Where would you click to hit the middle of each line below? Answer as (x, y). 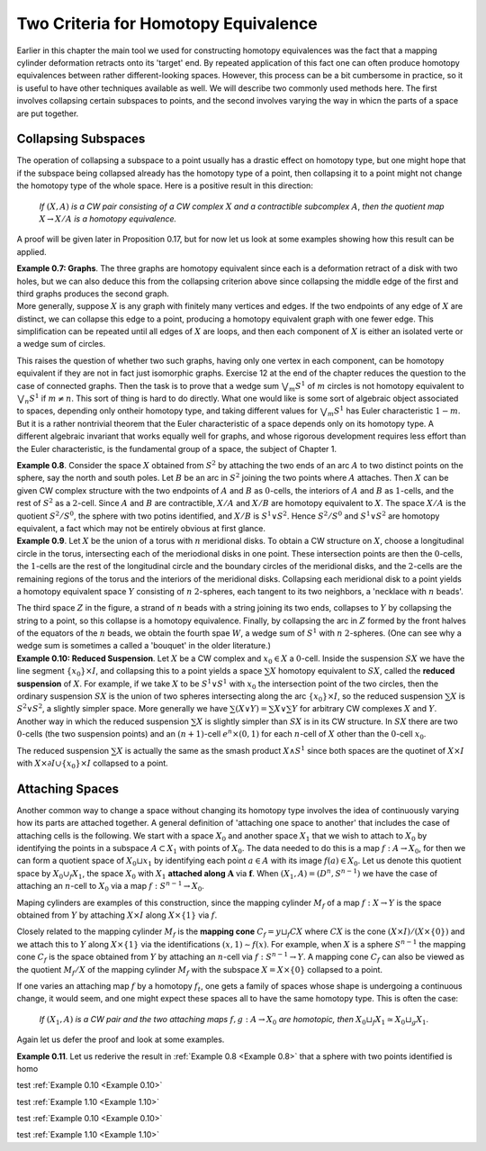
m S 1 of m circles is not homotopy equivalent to (376, 386)
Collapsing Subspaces (81, 139)
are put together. (48, 113)
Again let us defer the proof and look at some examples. (121, 1039)
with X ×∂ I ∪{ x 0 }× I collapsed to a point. (92, 764)
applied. (31, 251)
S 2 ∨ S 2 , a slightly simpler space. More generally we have (122, 708)
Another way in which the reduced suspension (103, 721)
